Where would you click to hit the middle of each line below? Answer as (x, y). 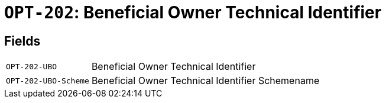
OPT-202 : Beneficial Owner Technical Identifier (193, 12)
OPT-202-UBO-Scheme (48, 81)
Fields (22, 41)
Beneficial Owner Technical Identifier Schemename (205, 81)
